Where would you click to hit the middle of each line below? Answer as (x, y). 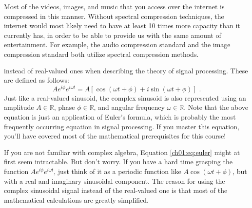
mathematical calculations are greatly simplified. (76, 199)
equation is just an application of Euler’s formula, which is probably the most (120, 117)
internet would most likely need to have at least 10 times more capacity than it (122, 26)
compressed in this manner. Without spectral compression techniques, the (114, 16)
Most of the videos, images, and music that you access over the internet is (114, 6)
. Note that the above (216, 107)
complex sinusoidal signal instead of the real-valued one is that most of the (116, 190)
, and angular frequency (129, 107)
